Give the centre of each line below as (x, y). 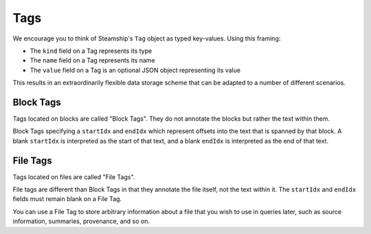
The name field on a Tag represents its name (92, 60)
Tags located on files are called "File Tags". (74, 177)
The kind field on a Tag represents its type (91, 51)
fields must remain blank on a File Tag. (67, 199)
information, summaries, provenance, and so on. (81, 221)
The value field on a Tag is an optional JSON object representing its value (135, 70)
